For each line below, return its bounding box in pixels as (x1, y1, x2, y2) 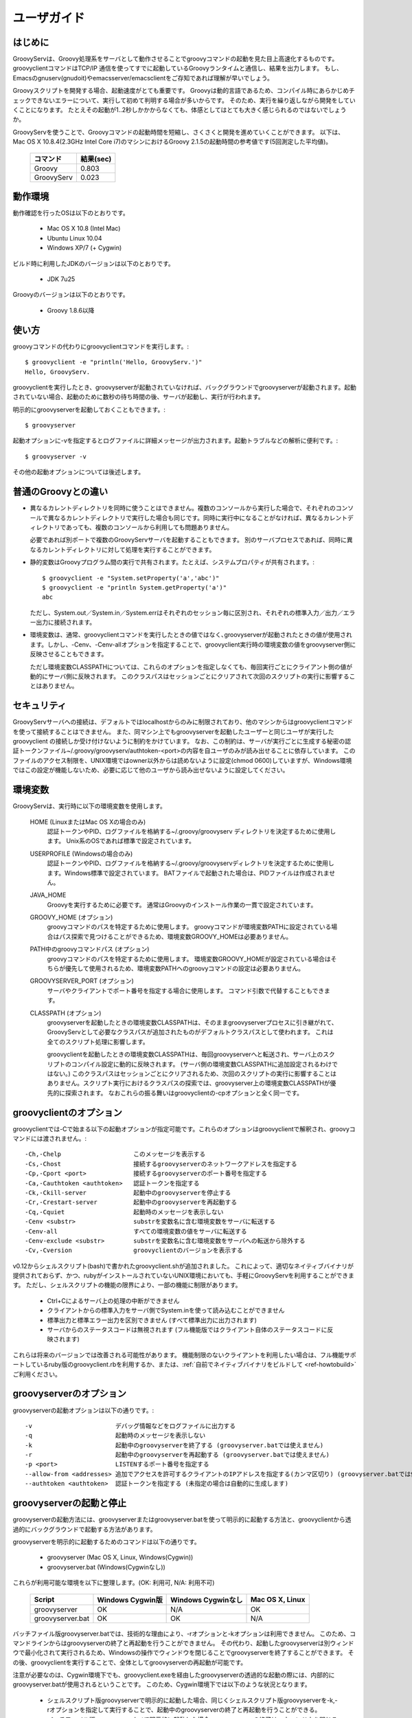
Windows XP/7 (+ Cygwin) (47, 244, 122, 252)
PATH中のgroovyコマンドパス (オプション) (30, 945, 150, 953)
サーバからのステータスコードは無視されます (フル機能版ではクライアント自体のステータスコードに (47, 1326, 328, 1334)
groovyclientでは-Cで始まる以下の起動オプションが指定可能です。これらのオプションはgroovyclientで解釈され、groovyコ (12, 1124, 356, 1133)
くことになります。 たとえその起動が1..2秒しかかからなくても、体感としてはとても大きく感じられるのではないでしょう (12, 106, 347, 114)
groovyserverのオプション (12, 1388, 127, 1400)
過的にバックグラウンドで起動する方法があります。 (12, 1525, 157, 1533)
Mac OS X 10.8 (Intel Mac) (47, 224, 121, 233)
